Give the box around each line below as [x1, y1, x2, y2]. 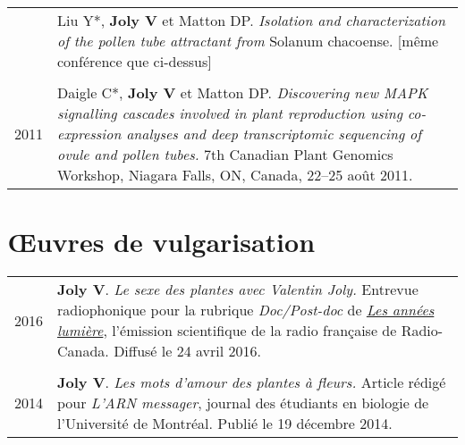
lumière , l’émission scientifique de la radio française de [57, 320, 397, 341]
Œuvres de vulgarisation [7, 223, 316, 260]
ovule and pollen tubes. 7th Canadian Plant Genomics [57, 144, 393, 164]
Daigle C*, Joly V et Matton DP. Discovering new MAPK [57, 82, 428, 103]
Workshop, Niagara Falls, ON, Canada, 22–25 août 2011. [57, 164, 413, 185]
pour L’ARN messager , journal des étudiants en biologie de [57, 392, 429, 414]
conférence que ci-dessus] [57, 51, 212, 71]
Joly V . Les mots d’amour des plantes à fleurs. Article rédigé [57, 372, 446, 393]
